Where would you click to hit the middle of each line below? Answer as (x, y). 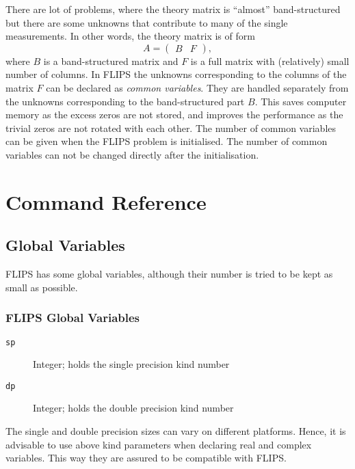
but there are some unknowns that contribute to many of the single (147, 22)
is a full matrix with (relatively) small (270, 61)
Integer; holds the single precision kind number (131, 364)
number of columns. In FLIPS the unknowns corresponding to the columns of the (176, 74)
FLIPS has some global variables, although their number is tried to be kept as (169, 274)
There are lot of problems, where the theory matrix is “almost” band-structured (173, 9)
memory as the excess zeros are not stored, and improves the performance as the (174, 115)
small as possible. (42, 287)
